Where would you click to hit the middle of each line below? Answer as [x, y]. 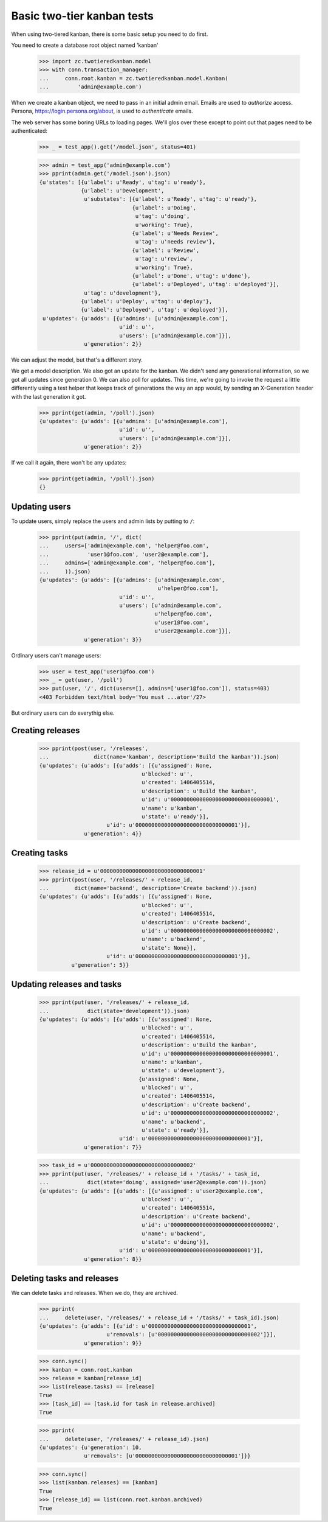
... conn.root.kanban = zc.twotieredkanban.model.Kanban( [134, 78]
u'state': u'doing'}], [176, 1242]
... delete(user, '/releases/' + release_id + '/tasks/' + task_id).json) [159, 1317]
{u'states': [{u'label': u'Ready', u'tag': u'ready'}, [122, 182]
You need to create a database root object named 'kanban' [85, 45]
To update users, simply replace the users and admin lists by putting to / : [103, 521]
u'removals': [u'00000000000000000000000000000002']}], [191, 1334]
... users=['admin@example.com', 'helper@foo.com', [124, 546]
